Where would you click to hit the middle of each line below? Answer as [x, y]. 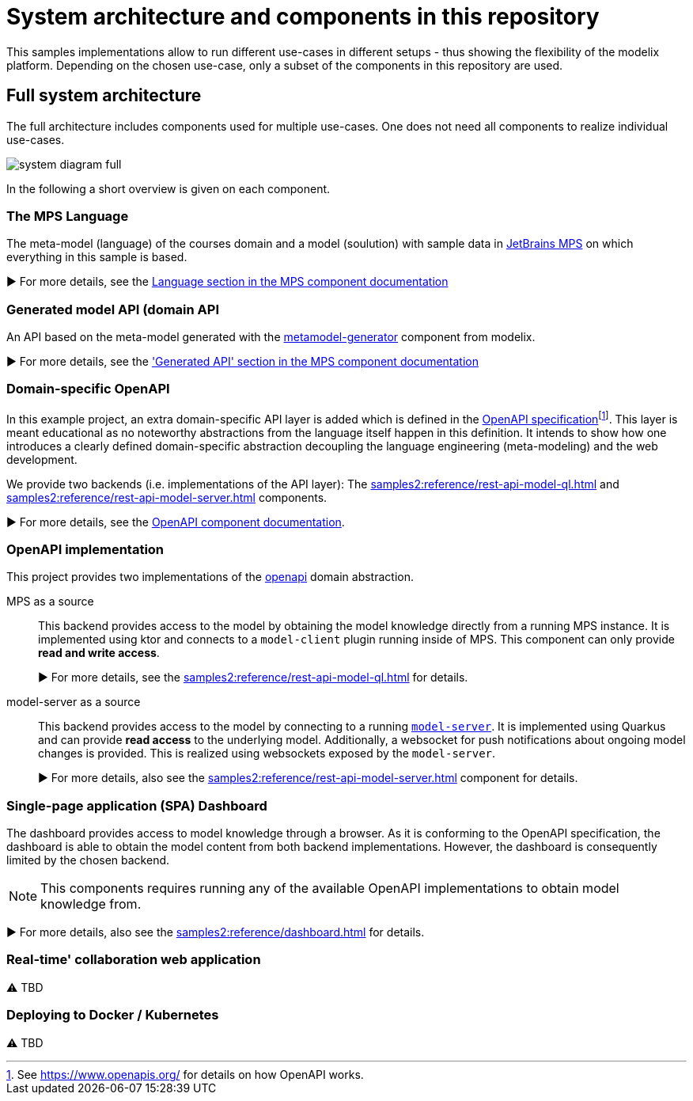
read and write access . [99, 653]
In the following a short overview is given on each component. [169, 188]
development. [42, 459]
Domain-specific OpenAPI [88, 389]
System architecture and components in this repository [303, 17]
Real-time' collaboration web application [134, 960]
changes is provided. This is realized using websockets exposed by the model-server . [267, 754]
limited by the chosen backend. [88, 860]
